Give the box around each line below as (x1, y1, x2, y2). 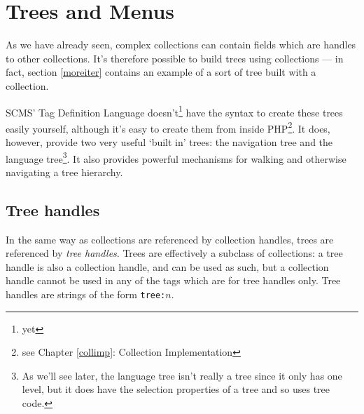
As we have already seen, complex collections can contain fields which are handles (6, 37, 356, 52)
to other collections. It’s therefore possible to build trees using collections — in (6, 51, 344, 65)
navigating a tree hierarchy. (6, 164, 123, 179)
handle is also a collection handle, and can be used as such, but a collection (6, 259, 329, 274)
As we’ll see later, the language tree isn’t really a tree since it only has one (22, 368, 342, 382)
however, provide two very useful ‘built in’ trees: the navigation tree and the (6, 135, 333, 149)
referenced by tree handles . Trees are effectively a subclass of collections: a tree (6, 246, 343, 260)
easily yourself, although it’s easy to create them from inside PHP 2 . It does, (6, 119, 330, 135)
